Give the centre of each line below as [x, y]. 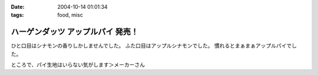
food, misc [70, 15]
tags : [17, 15]
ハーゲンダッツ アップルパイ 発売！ [74, 32]
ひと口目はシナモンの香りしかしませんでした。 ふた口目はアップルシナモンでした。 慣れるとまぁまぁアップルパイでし [154, 46]
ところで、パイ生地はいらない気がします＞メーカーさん [78, 65]
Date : [18, 7]
